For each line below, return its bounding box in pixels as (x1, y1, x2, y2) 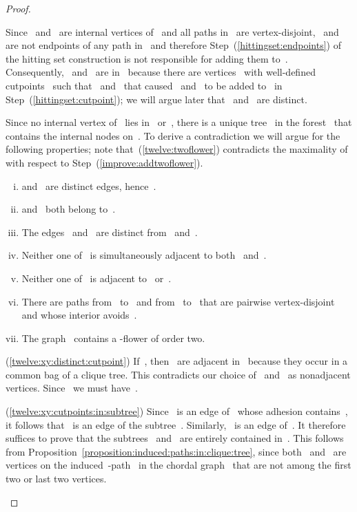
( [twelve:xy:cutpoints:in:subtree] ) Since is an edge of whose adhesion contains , (6, 404, 348, 418)
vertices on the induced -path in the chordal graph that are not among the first (6, 458, 351, 472)
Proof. (6, 1, 31, 15)
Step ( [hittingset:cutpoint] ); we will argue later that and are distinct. (6, 92, 307, 106)
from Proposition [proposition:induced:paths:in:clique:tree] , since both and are (6, 444, 347, 458)
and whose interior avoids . (21, 308, 137, 322)
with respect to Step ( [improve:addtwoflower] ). (6, 155, 203, 169)
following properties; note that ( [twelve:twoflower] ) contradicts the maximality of (6, 142, 348, 156)
